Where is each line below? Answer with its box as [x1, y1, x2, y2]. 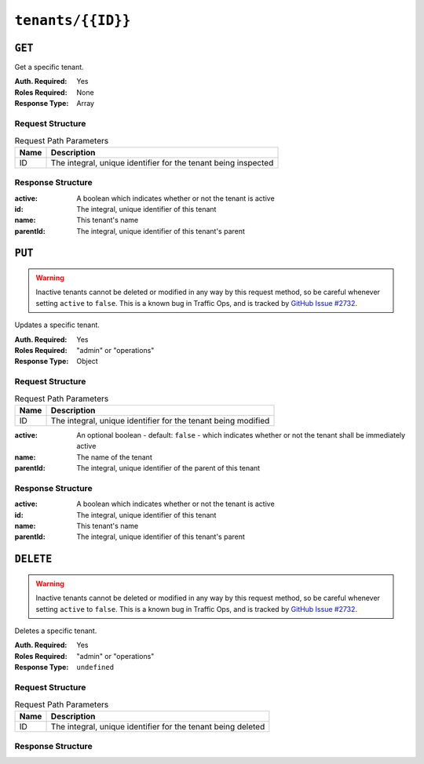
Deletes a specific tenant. [14, 626, 97, 635]
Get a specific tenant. [14, 63, 84, 72]
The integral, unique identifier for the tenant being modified [50, 415, 270, 426]
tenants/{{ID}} [14, 12, 131, 29]
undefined [76, 663, 114, 672]
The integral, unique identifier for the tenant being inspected [50, 157, 274, 168]
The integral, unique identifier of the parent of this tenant [76, 464, 261, 473]
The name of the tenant [76, 452, 152, 462]
